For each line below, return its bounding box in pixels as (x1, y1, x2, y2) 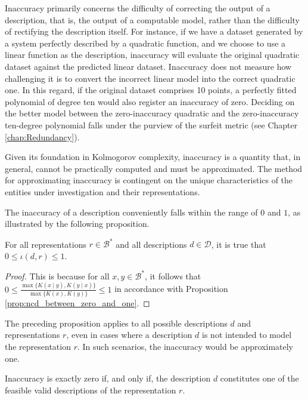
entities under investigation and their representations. (5, 185, 200, 198)
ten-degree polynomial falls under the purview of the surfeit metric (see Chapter (5, 118, 298, 131)
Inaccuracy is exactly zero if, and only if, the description (5, 372, 211, 384)
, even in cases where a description (66, 328, 192, 341)
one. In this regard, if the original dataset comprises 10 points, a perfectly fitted (5, 84, 297, 96)
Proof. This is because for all (5, 269, 110, 282)
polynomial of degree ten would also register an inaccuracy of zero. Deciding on (5, 95, 295, 107)
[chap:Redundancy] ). (5, 130, 80, 143)
